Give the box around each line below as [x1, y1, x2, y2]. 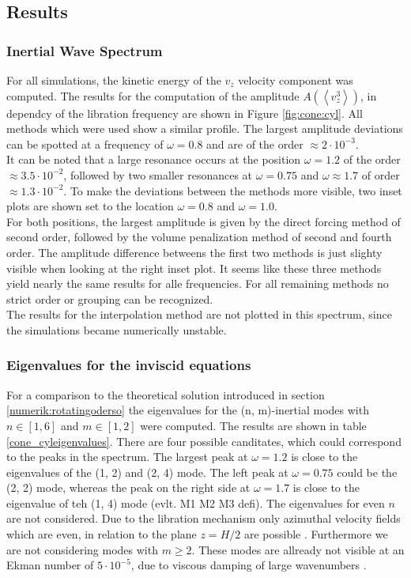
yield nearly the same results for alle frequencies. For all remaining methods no [6, 275, 389, 292]
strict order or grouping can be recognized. [6, 290, 213, 307]
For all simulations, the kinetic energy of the [6, 72, 221, 88]
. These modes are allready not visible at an [191, 541, 405, 557]
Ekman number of [6, 557, 94, 573]
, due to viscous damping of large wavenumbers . [130, 557, 367, 573]
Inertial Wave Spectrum [6, 40, 163, 60]
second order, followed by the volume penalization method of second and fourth [6, 229, 392, 245]
